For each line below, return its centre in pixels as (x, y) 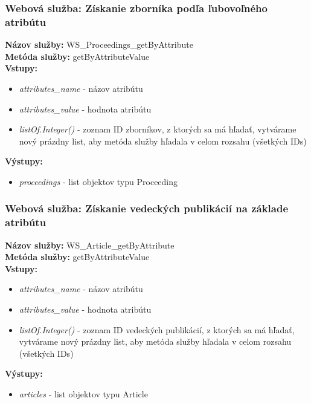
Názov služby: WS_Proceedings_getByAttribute (99, 44)
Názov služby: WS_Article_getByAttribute (90, 245)
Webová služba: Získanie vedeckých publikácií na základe (147, 208)
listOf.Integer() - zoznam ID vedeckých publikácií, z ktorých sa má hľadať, (157, 329)
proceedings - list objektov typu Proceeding (98, 181)
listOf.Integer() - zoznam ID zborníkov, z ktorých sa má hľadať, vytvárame (158, 129)
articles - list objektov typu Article (83, 393)
